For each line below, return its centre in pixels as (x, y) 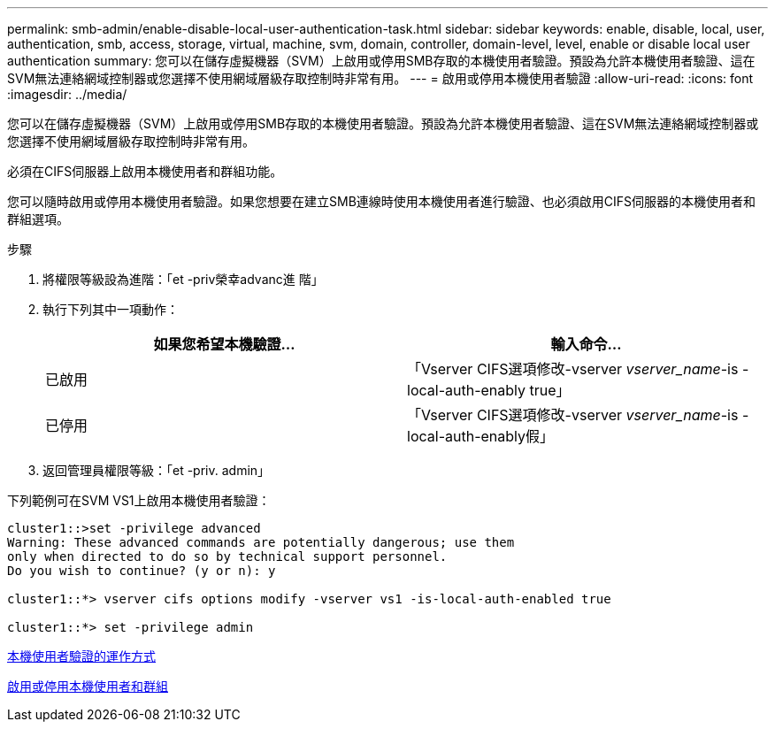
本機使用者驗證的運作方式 (81, 656)
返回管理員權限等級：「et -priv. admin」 (157, 470)
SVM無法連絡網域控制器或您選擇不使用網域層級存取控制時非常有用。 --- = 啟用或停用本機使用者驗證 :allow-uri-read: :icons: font (380, 78)
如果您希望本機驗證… (224, 344)
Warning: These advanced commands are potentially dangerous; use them (261, 542)
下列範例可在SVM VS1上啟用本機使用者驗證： (139, 500)
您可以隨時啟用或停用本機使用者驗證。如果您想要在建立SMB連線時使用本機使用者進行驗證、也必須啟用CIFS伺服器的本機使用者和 (382, 201)
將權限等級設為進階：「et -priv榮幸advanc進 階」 (183, 279)
